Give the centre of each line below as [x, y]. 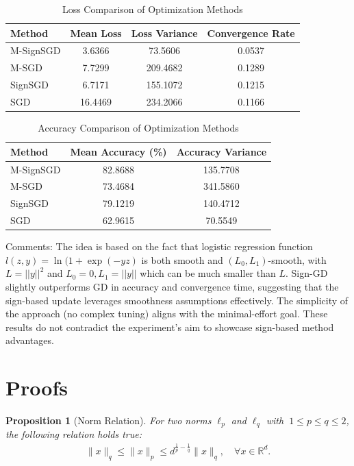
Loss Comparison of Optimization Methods [152, 9]
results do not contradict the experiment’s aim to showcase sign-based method [170, 327]
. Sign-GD [307, 273]
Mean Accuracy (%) [118, 151]
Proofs [37, 388]
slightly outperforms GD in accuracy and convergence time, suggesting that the [172, 286]
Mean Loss [96, 33]
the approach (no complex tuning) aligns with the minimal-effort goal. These [167, 314]
